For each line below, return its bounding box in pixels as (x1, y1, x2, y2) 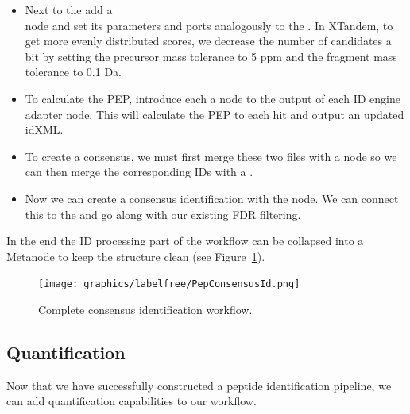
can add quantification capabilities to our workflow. (6, 393, 257, 409)
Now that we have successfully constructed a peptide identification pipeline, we (6, 377, 392, 393)
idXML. (25, 121, 64, 138)
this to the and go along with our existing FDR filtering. (25, 205, 301, 222)
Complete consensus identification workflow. (38, 301, 253, 317)
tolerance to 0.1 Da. (25, 63, 122, 80)
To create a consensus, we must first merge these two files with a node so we (25, 148, 397, 164)
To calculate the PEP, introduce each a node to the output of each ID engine (25, 90, 400, 106)
